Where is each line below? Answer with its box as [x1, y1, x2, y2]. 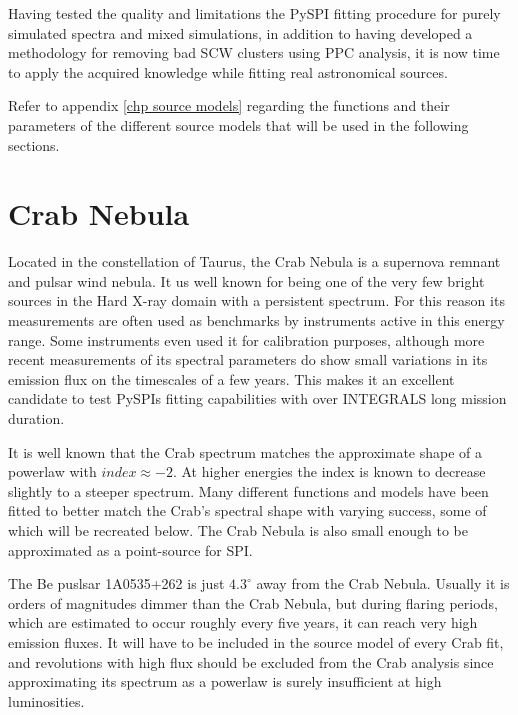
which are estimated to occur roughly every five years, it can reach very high [8, 612, 478, 633]
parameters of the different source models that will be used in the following [8, 114, 469, 135]
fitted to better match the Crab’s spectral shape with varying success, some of [8, 500, 487, 521]
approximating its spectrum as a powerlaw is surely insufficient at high [8, 671, 442, 692]
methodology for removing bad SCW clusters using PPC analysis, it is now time [8, 42, 500, 63]
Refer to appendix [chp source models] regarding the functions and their [8, 95, 450, 116]
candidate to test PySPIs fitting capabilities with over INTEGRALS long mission [8, 388, 507, 409]
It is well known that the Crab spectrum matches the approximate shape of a [8, 441, 483, 462]
